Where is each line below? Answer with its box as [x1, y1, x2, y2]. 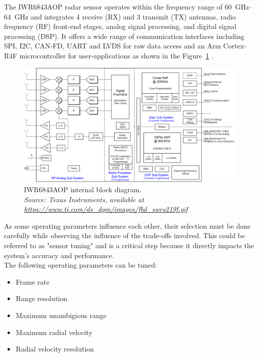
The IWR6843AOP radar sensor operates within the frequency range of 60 [4, 1, 232, 11]
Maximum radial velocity [15, 327, 93, 337]
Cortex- [223, 40, 247, 51]
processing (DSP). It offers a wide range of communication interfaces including [4, 30, 245, 41]
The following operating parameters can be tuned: [4, 260, 157, 270]
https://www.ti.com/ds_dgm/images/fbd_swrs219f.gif [24, 204, 188, 214]
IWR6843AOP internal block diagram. [24, 184, 142, 195]
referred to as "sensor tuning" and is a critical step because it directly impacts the [4, 240, 254, 250]
